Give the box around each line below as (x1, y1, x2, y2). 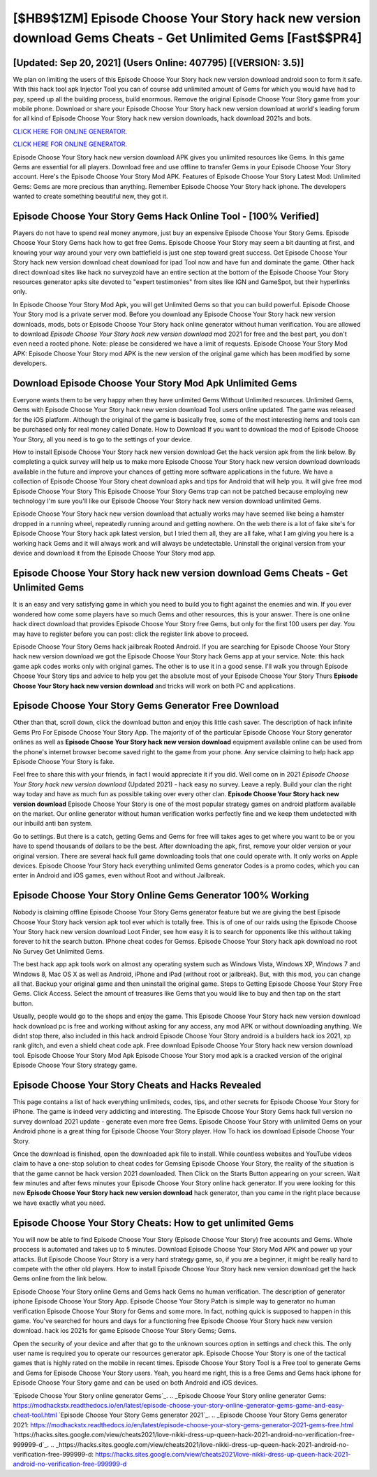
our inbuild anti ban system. (13, 819, 94, 828)
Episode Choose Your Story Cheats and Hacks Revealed (13, 1079, 262, 1091)
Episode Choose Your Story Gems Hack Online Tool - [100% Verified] (13, 210, 320, 222)
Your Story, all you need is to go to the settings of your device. (13, 434, 193, 444)
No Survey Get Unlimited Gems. (13, 947, 105, 955)
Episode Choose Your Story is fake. (13, 758, 115, 765)
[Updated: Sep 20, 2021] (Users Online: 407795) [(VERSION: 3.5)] (13, 57, 304, 69)
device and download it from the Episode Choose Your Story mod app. (13, 549, 216, 557)
